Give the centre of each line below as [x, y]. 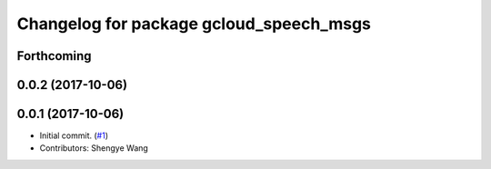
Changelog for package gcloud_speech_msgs [194, 24]
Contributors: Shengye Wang [94, 148]
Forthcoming [54, 56]
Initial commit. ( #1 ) [74, 135]
